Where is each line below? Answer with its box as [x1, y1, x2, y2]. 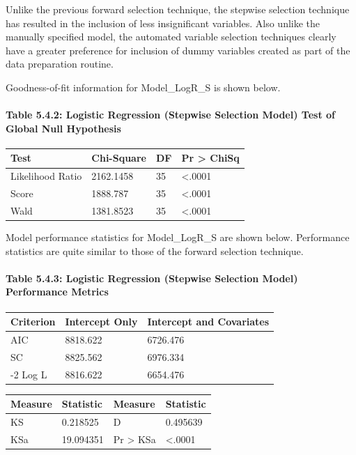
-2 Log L [10, 367, 47, 381]
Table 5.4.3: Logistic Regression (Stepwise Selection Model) [6, 270, 298, 285]
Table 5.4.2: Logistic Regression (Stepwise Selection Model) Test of [6, 107, 335, 122]
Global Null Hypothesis [6, 121, 121, 135]
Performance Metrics [6, 284, 109, 299]
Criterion [10, 314, 56, 329]
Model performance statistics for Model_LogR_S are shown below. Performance [6, 230, 350, 245]
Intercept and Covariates [147, 314, 270, 329]
